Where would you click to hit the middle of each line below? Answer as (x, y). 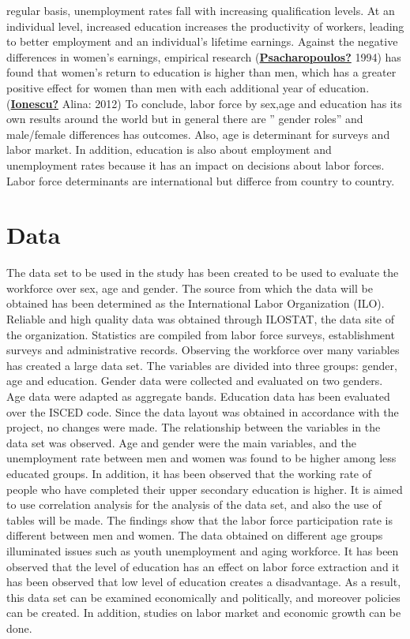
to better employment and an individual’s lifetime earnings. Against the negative (202, 41)
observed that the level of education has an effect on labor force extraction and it (203, 566)
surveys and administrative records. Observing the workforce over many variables (203, 350)
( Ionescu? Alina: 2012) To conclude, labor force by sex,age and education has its (204, 103)
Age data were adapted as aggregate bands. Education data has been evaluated (198, 396)
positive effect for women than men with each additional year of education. (188, 87)
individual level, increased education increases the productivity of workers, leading (205, 26)
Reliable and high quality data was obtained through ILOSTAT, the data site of (201, 319)
